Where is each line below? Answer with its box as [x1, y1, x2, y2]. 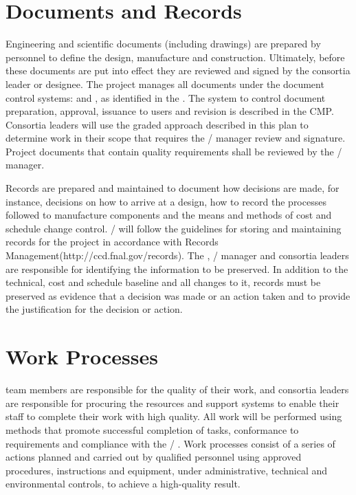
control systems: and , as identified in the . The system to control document [5, 90, 326, 104]
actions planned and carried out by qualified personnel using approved [5, 450, 302, 464]
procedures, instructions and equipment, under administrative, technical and [5, 463, 328, 477]
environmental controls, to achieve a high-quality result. [5, 476, 241, 491]
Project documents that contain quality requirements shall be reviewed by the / [5, 144, 342, 158]
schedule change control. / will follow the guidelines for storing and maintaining [5, 221, 342, 235]
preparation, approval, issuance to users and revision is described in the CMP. [5, 104, 334, 118]
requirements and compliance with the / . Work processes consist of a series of [5, 436, 335, 450]
